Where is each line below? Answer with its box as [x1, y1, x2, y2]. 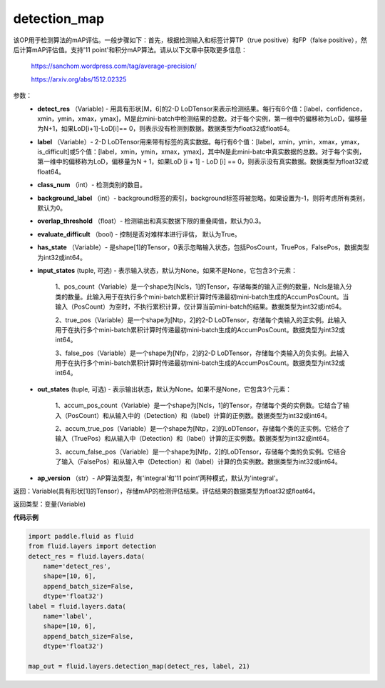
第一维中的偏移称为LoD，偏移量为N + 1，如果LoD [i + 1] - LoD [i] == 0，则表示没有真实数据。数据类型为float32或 [37, 157, 369, 166]
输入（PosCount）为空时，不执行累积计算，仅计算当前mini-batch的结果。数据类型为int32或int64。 [55, 302, 346, 311]
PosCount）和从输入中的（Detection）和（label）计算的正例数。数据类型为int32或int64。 [67, 411, 332, 419]
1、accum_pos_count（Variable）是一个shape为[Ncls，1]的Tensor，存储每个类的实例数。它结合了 [55, 401, 344, 410]
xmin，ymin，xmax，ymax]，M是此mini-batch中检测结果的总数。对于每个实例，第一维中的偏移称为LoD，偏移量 [37, 114, 367, 123]
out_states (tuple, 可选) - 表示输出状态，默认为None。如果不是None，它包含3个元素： [37, 384, 292, 393]
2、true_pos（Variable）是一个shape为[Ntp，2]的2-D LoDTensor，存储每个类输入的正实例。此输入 [55, 315, 347, 324]
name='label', [43, 612, 93, 620]
